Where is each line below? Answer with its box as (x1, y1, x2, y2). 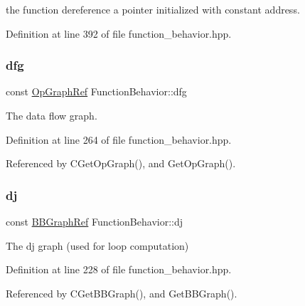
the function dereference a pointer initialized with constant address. (6, 2, 300, 16)
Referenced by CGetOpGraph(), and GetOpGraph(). (6, 156, 236, 171)
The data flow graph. (6, 108, 97, 122)
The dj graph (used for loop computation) (6, 238, 189, 253)
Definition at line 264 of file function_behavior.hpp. (6, 132, 232, 147)
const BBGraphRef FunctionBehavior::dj (6, 214, 183, 228)
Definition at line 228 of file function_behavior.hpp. (6, 262, 232, 277)
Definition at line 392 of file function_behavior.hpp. (6, 26, 232, 41)
